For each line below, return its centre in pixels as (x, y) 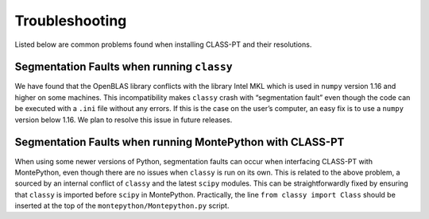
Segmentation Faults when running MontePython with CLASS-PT (180, 142)
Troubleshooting (71, 21)
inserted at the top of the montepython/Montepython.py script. (122, 206)
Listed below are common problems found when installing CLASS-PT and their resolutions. (163, 44)
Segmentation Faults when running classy (124, 67)
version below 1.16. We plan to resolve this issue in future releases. (124, 120)
